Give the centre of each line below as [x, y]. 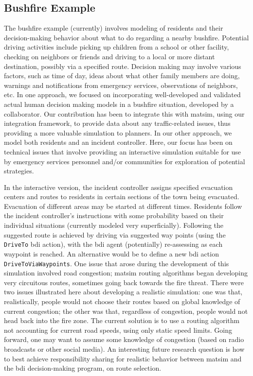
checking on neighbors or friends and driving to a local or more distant [109, 56]
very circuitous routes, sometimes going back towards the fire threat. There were [124, 282]
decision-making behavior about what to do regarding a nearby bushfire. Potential [126, 37]
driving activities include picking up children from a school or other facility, [117, 47]
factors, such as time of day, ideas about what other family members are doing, [122, 76]
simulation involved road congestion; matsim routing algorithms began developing [126, 273]
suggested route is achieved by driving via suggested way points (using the [115, 234]
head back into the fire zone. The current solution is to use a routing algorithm [122, 320]
